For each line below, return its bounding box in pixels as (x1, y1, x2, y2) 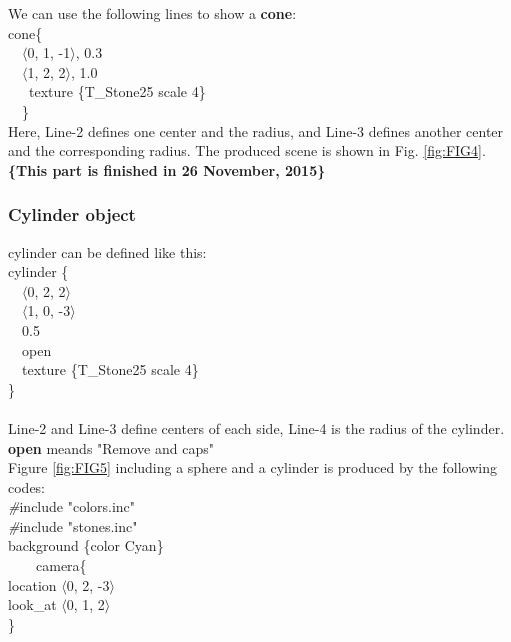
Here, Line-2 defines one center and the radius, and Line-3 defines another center (8, 120, 504, 141)
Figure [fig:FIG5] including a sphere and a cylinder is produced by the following (8, 457, 497, 478)
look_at (8, 594, 57, 615)
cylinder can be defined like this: (8, 241, 207, 262)
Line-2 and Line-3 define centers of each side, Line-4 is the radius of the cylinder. (8, 417, 505, 438)
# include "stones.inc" (8, 515, 138, 536)
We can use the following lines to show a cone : (8, 3, 297, 23)
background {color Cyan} (8, 535, 164, 556)
